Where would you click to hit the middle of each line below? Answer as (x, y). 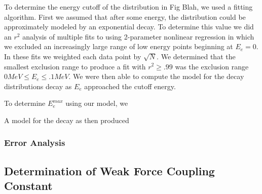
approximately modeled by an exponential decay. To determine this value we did (129, 27)
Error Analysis (35, 143)
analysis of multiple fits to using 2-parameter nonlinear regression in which (138, 36)
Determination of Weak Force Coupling (109, 170)
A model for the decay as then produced (67, 120)
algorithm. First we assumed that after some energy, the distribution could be (125, 16)
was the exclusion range (212, 66)
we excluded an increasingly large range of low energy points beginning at (119, 46)
